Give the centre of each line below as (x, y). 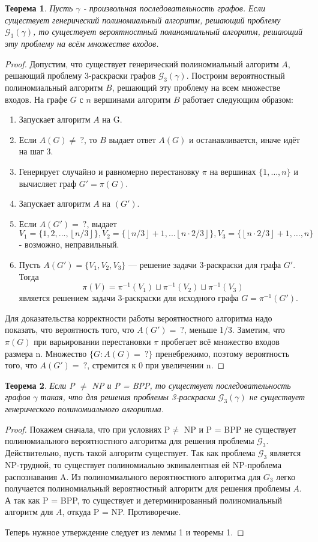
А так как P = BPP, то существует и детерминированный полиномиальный (143, 500)
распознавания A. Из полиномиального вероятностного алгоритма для (133, 476)
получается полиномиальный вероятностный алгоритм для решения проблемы (148, 488)
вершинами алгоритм (132, 99)
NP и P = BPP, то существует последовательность (191, 385)
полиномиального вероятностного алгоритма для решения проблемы (130, 441)
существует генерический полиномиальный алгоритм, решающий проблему (143, 20)
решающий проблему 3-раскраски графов (80, 75)
